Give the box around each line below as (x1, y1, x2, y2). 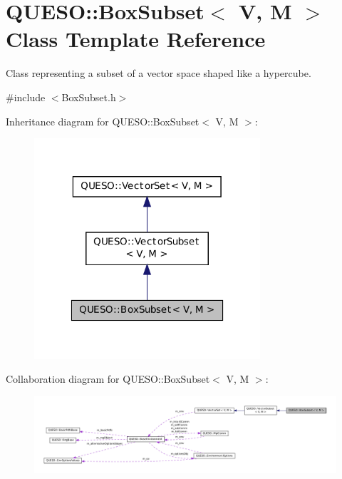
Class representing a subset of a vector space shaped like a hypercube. (6, 66, 311, 81)
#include (6, 89, 46, 104)
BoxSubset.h (61, 89, 116, 104)
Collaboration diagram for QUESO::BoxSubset (6, 371, 210, 386)
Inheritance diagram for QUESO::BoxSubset (6, 113, 199, 128)
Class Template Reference (6, 24, 266, 53)
